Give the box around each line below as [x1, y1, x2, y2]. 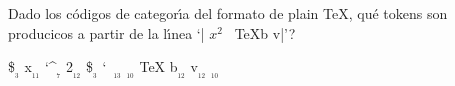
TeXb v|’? [234, 22, 296, 43]
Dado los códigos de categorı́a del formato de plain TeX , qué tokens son [8, 3, 448, 23]
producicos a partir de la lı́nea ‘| [8, 22, 205, 43]
